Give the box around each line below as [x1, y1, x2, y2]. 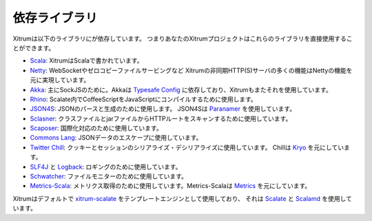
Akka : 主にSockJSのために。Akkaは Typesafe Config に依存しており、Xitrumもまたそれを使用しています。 [30, 85, 332, 94]
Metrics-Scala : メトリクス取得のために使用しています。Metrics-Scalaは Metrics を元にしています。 [30, 182, 311, 190]
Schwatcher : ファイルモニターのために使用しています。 [30, 172, 187, 180]
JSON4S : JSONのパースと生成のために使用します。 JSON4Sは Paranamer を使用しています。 [30, 105, 296, 113]
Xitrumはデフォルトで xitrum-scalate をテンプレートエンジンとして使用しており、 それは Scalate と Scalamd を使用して [12, 194, 353, 202]
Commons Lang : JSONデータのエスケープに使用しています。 [30, 134, 203, 142]
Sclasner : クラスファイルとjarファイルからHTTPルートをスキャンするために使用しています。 [30, 114, 292, 123]
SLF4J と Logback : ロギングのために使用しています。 [30, 162, 182, 171]
